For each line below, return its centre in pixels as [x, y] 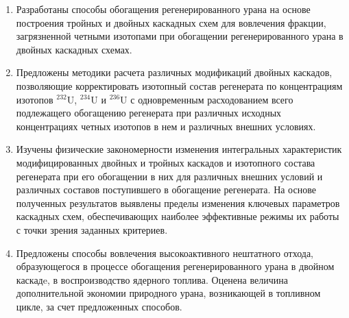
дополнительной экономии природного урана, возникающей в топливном [168, 293]
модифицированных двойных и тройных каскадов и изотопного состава [166, 162]
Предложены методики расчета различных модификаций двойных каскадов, [174, 72]
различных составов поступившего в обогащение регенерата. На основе [166, 189]
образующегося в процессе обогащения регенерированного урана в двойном [175, 266]
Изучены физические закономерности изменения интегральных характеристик [179, 149]
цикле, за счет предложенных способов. [99, 306]
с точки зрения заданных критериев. [92, 229]
